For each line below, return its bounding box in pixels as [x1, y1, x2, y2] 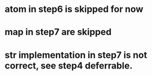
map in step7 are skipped [5, 26, 112, 38]
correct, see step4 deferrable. [5, 60, 133, 71]
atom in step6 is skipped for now [5, 3, 143, 15]
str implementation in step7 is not [5, 49, 147, 60]
